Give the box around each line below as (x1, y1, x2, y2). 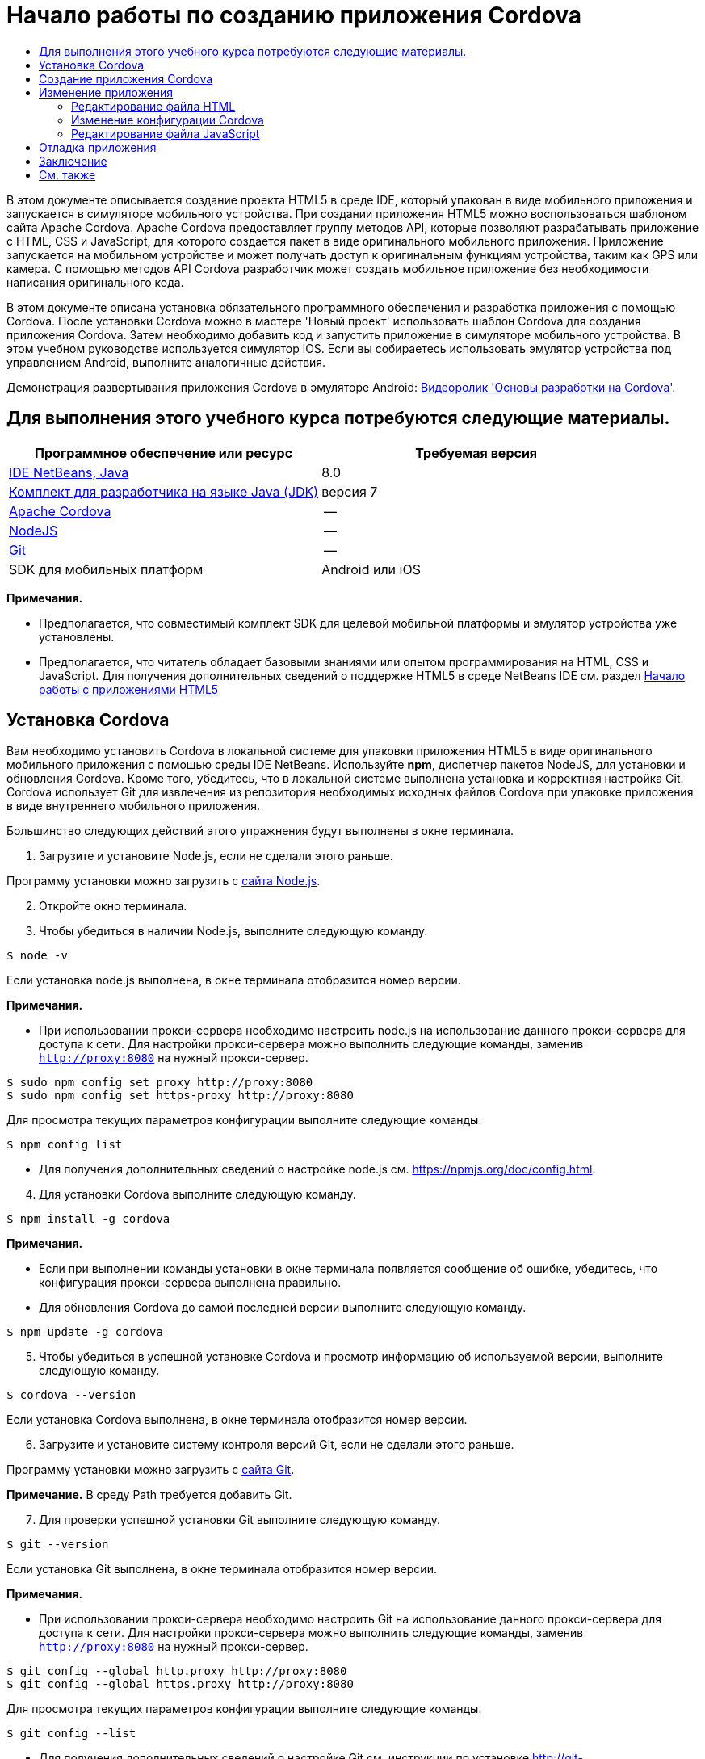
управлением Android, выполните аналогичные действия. (6, 355, 326, 369)
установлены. (39, 629, 115, 644)
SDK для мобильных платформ (9, 560, 204, 577)
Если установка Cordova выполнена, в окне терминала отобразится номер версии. (6, 1413, 468, 1427)
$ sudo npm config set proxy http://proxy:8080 (6, 1076, 313, 1089)
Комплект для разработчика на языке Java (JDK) (9, 483, 319, 500)
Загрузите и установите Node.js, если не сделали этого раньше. (39, 849, 393, 863)
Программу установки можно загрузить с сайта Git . (6, 1463, 295, 1477)
